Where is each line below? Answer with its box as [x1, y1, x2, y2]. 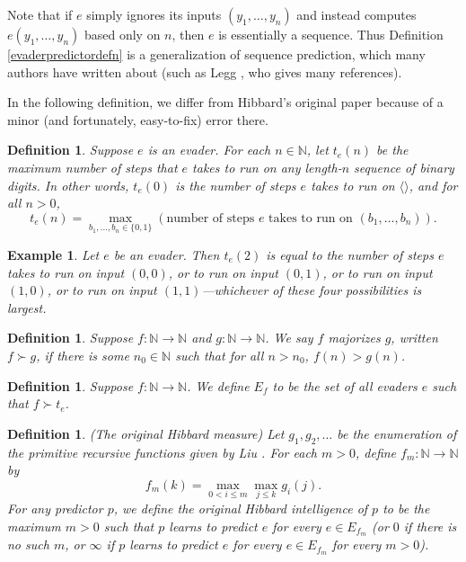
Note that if [7, 5, 73, 23]
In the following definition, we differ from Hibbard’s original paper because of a [7, 93, 444, 112]
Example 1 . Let [7, 245, 100, 263]
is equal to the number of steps [266, 245, 434, 263]
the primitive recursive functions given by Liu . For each [7, 442, 318, 461]
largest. [7, 298, 47, 317]
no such [7, 535, 49, 554]
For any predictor [7, 498, 103, 517]
